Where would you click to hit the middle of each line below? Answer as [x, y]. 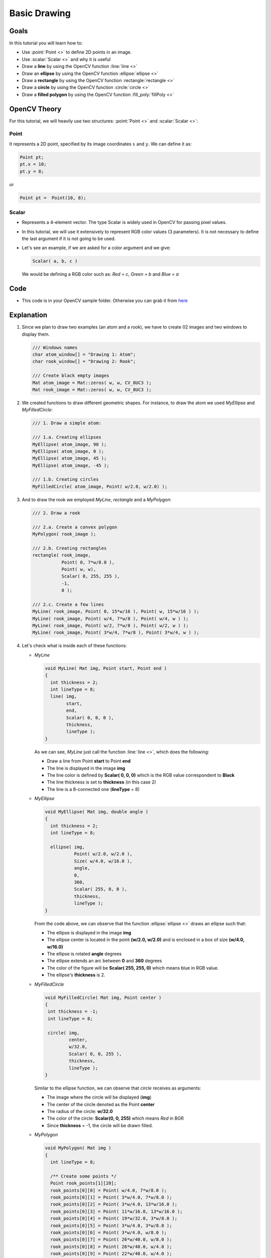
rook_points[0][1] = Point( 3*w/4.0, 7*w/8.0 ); [111, 1197]
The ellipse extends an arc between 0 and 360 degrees [105, 961]
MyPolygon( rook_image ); [64, 534]
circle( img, [64, 1033]
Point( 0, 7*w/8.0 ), [88, 562]
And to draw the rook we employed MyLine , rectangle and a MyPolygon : [97, 499]
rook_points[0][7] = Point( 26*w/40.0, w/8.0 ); [111, 1240]
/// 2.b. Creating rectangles [70, 548]
